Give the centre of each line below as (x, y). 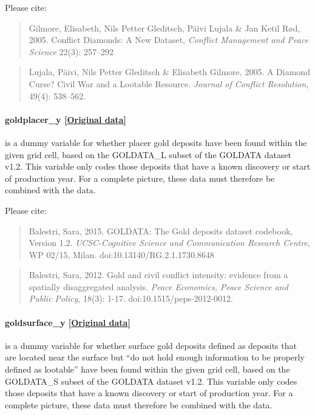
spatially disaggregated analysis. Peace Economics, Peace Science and (158, 286)
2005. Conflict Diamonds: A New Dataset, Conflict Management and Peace (169, 40)
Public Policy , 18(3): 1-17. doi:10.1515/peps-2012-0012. (131, 298)
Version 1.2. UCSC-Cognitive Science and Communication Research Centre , (169, 243)
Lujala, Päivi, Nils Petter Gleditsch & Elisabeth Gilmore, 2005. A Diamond (169, 72)
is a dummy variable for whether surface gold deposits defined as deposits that (151, 345)
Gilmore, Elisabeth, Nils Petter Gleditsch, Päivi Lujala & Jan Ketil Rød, (164, 28)
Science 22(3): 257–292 (71, 51)
